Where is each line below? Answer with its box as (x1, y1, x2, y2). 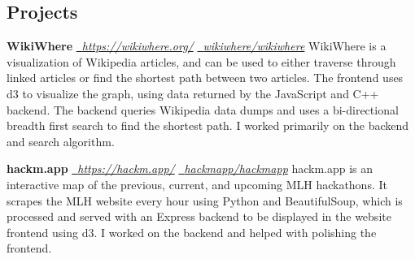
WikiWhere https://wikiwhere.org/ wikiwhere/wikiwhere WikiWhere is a (7, 37, 387, 54)
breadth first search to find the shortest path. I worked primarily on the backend (7, 117, 409, 134)
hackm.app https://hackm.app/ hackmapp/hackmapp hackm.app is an (7, 160, 373, 177)
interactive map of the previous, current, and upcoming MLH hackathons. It (7, 175, 387, 192)
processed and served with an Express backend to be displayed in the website (7, 208, 391, 225)
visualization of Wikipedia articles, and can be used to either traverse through (7, 53, 396, 70)
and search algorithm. (7, 132, 115, 149)
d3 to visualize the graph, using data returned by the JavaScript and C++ (7, 84, 379, 101)
